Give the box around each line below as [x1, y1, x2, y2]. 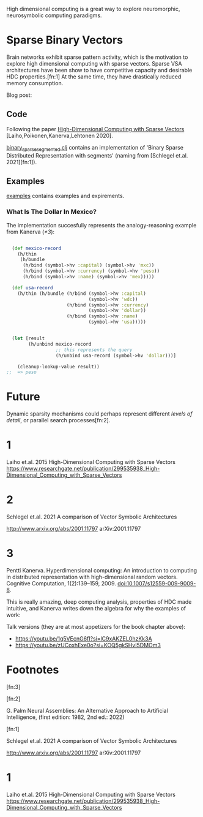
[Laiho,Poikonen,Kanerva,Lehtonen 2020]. [6, 132, 113, 139]
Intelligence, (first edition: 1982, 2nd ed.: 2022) [6, 713, 125, 721]
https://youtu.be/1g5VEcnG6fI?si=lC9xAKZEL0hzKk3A [15, 635, 152, 642]
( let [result [12, 335, 45, 342]
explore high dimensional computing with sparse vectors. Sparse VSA [6, 59, 182, 67]
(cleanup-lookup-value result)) [17, 363, 100, 370]
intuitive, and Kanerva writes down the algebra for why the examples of [6, 605, 186, 612]
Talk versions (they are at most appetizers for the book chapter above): [6, 623, 185, 631]
